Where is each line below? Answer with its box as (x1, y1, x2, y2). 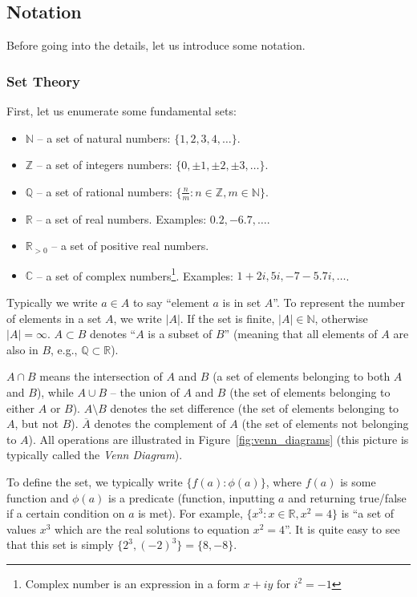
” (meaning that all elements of (224, 325, 378, 342)
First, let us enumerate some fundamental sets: (6, 103, 237, 119)
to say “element (132, 294, 209, 311)
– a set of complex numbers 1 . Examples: (36, 264, 233, 284)
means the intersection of (39, 368, 163, 385)
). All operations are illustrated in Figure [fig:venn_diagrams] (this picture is (28, 430, 409, 447)
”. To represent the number (273, 294, 406, 311)
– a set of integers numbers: (36, 156, 172, 173)
